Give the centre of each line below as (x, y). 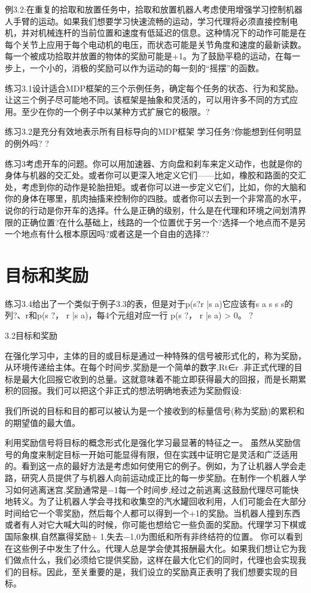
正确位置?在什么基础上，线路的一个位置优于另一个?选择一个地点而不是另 (164, 222)
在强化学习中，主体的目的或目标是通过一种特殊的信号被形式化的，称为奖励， (155, 355)
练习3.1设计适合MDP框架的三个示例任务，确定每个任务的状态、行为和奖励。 (154, 88)
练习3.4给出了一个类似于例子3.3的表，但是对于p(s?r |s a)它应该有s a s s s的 (149, 303)
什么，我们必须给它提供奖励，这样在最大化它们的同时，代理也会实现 (164, 560)
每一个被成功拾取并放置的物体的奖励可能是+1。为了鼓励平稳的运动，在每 (148, 56)
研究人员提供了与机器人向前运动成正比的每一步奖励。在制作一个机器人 (159, 477)
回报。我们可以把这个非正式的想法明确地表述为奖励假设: (131, 390)
